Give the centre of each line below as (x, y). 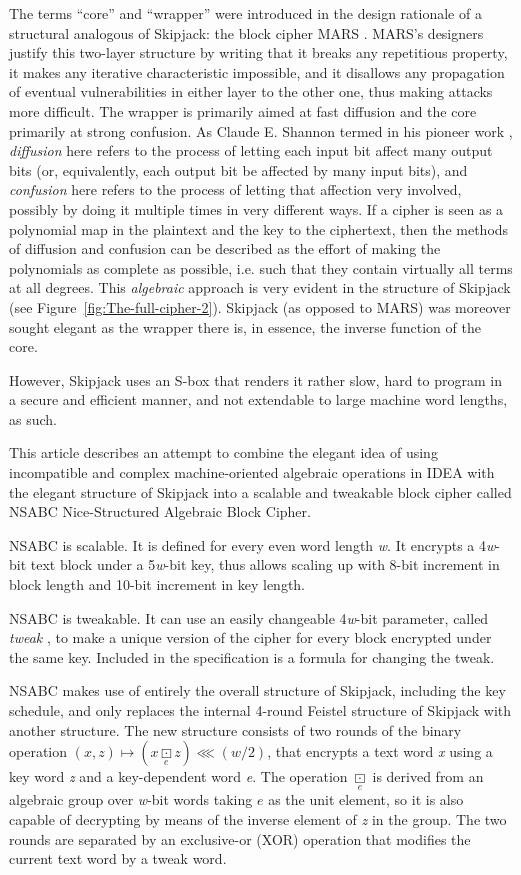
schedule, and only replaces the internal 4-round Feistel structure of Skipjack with (260, 710)
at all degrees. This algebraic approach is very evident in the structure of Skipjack (260, 287)
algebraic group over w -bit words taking (131, 799)
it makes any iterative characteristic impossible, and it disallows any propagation (257, 71)
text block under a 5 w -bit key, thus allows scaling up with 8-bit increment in (265, 564)
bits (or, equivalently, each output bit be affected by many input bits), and (238, 169)
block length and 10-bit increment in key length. (157, 584)
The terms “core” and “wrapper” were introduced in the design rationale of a (245, 13)
